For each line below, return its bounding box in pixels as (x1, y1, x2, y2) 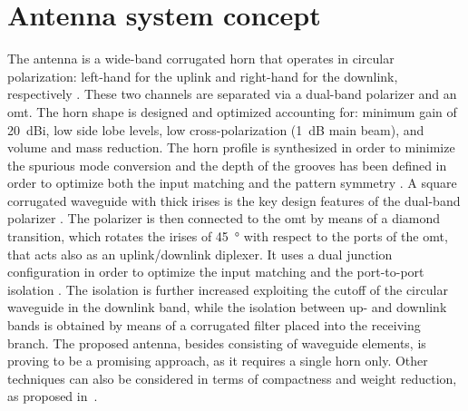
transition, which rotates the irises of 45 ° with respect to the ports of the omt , (7, 227, 448, 246)
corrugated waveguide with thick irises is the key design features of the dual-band (7, 191, 461, 210)
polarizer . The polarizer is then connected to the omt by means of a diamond (7, 209, 441, 228)
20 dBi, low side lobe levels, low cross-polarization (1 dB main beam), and (7, 120, 424, 139)
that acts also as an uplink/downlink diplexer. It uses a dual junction (7, 244, 393, 263)
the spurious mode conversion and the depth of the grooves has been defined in (7, 155, 447, 174)
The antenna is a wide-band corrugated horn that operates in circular (7, 49, 395, 68)
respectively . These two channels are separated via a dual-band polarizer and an (7, 84, 457, 103)
